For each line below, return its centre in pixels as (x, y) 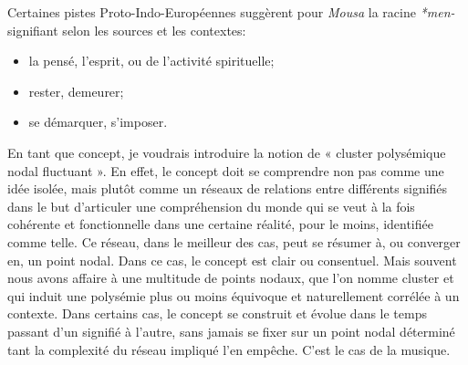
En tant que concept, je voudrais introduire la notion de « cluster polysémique (227, 152)
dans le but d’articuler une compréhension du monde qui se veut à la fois (211, 206)
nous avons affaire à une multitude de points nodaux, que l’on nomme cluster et (231, 278)
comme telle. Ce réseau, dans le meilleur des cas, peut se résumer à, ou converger (234, 241)
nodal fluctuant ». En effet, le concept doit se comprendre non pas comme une (226, 170)
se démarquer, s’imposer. (98, 122)
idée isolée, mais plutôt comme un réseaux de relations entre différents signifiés (228, 188)
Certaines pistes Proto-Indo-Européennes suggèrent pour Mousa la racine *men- (231, 12)
